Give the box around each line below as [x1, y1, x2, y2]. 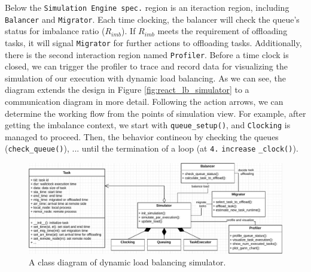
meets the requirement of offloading [157, 25, 288, 37]
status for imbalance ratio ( [5, 25, 105, 37]
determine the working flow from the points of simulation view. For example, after [5, 107, 306, 119]
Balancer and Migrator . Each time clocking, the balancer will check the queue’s [5, 13, 300, 25]
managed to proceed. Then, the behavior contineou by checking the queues [5, 130, 279, 143]
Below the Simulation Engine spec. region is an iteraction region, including [5, 1, 289, 13]
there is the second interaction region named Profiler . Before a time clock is [5, 48, 289, 61]
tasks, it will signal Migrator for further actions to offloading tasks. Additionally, [5, 36, 302, 49]
